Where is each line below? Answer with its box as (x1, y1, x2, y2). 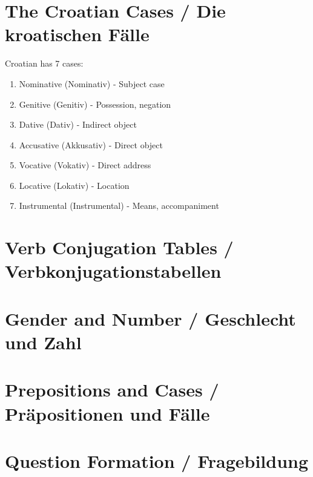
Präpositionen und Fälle (5, 401, 210, 426)
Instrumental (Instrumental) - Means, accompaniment (19, 199, 219, 212)
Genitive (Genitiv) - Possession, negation (19, 97, 171, 110)
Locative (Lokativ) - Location (19, 179, 130, 191)
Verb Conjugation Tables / (5, 235, 234, 260)
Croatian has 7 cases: (5, 57, 84, 70)
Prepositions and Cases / (5, 377, 219, 402)
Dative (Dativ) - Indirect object (19, 118, 137, 131)
